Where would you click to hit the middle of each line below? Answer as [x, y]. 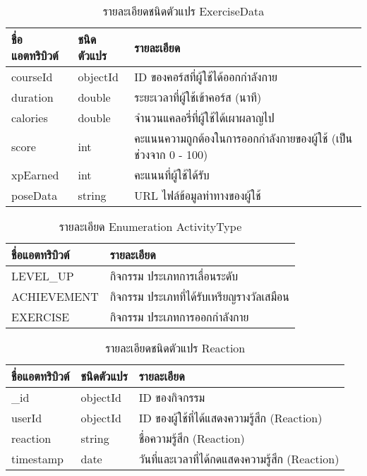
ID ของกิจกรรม [172, 397]
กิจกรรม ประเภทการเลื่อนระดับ [174, 276]
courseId [32, 77]
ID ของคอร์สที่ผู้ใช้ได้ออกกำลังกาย [206, 77]
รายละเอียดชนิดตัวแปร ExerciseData [183, 11]
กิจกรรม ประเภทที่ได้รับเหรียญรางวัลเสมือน [199, 296]
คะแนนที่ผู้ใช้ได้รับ [172, 175]
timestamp [37, 459]
